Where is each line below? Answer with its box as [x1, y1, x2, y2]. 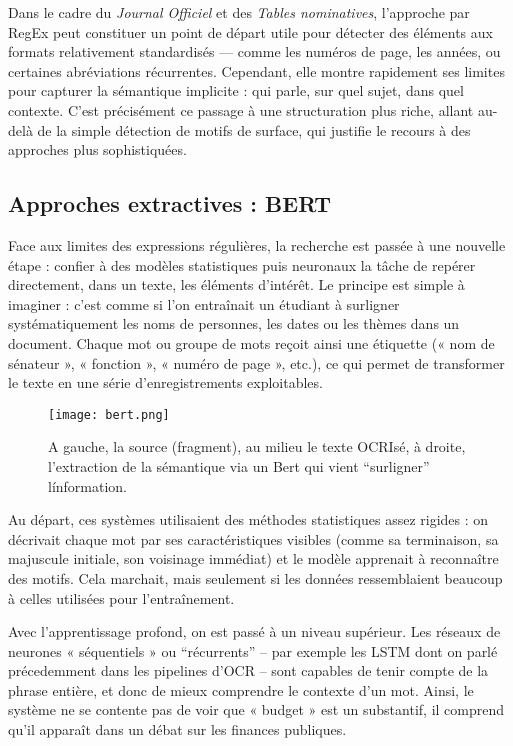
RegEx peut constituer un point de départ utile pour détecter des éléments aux [8, 21, 493, 42]
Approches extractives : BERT [8, 188, 332, 219]
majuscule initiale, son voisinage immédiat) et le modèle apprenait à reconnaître [8, 548, 499, 569]
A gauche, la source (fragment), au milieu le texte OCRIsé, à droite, [48, 436, 466, 457]
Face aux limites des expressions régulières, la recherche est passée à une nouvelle [8, 234, 506, 255]
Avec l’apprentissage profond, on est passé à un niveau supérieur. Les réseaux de [8, 621, 501, 642]
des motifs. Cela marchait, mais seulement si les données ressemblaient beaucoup [8, 567, 503, 588]
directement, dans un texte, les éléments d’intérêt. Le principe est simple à [8, 274, 465, 295]
